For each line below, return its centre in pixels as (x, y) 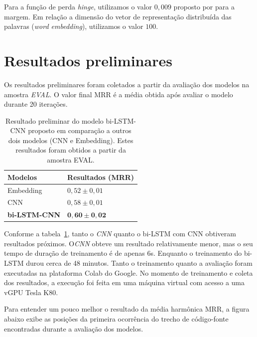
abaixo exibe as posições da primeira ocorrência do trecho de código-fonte (116, 319)
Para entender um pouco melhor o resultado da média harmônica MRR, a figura (127, 309)
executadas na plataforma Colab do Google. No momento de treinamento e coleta (128, 272)
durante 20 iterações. (36, 104)
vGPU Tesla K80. (31, 292)
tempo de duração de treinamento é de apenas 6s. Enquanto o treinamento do (123, 253)
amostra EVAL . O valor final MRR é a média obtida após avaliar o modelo (119, 94)
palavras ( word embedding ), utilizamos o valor (74, 26)
